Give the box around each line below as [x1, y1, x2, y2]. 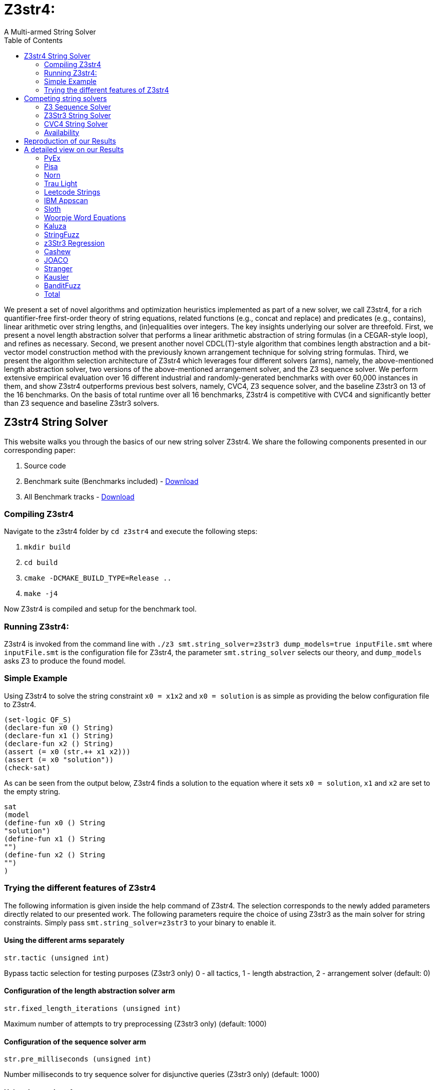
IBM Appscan [44, 196, 88, 205]
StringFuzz [44, 230, 79, 239]
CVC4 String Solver [44, 119, 108, 128]
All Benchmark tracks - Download [24, 492, 134, 501]
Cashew [44, 247, 71, 256]
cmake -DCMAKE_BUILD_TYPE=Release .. [24, 574, 172, 583]
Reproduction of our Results [24, 136, 116, 145]
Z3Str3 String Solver [44, 111, 111, 120]
